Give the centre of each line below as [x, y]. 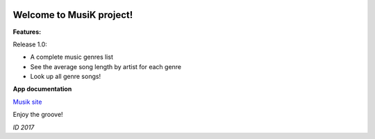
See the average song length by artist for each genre [106, 66]
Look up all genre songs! [65, 77]
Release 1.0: [30, 44]
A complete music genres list [72, 57]
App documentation [42, 89]
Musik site [27, 102]
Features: [27, 32]
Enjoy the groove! [38, 115]
